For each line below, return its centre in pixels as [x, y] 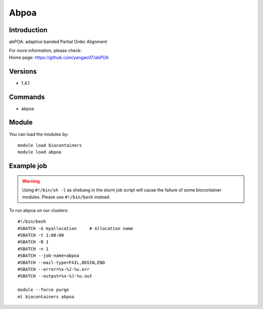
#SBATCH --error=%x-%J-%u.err [54, 270]
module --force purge [43, 290]
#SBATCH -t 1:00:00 [41, 235]
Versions [23, 71]
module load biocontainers [50, 145]
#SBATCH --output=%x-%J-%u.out [55, 276]
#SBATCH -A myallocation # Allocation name [75, 228]
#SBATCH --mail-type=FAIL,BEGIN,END [61, 262]
